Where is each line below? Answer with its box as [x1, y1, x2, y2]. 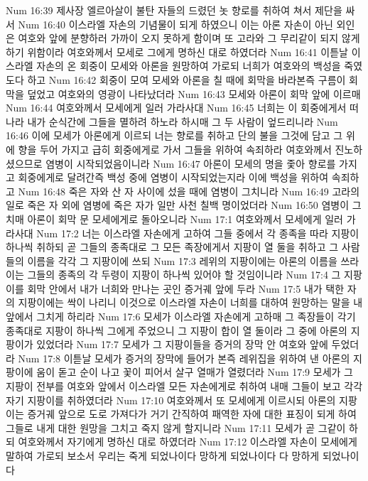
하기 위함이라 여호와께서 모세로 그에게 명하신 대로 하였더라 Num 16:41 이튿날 [6, 44, 348, 59]
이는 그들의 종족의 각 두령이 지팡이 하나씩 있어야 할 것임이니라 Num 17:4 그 [6, 267, 341, 282]
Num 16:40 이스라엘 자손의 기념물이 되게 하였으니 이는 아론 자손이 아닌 [18, 16, 333, 31]
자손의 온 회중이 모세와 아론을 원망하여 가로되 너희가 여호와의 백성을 [36, 58, 341, 73]
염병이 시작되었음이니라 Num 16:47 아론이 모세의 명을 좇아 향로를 [45, 156, 336, 171]
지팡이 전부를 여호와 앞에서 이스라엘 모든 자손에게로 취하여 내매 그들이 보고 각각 [6, 379, 363, 394]
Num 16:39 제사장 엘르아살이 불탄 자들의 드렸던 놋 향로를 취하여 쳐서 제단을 [6, 3, 342, 17]
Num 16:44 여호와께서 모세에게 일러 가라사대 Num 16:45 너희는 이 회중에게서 [6, 100, 347, 115]
